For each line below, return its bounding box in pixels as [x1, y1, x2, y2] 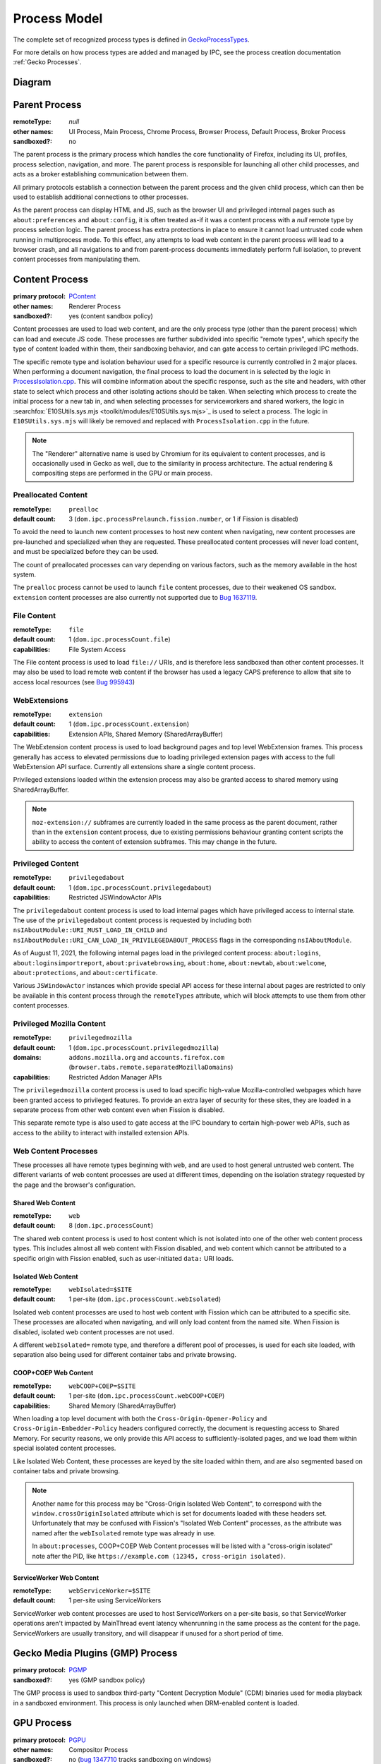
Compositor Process [68, 1745, 128, 1753]
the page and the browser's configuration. [13, 1180, 136, 1189]
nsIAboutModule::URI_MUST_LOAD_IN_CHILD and [13, 926, 167, 934]
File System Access [68, 645, 126, 653]
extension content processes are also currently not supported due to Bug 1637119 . [13, 593, 258, 601]
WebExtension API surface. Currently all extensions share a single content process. [13, 762, 255, 771]
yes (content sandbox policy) [68, 312, 153, 320]
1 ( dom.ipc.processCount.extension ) [68, 720, 190, 728]
